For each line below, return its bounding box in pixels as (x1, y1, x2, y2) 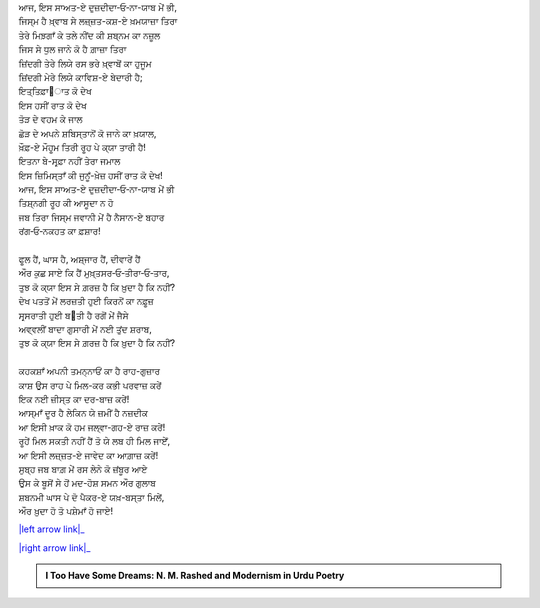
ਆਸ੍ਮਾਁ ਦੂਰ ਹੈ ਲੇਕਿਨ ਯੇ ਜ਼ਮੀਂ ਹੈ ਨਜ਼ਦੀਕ (18, 407, 149, 419)
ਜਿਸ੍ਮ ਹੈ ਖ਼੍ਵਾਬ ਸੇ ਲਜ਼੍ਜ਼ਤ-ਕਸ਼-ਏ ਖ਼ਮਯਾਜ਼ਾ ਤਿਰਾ (18, 15, 178, 27)
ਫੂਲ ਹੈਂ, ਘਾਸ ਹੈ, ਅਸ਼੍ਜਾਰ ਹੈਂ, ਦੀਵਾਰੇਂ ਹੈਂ (18, 253, 141, 265)
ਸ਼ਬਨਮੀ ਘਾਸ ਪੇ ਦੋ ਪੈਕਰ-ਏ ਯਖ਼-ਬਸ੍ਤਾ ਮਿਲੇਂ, (18, 491, 165, 503)
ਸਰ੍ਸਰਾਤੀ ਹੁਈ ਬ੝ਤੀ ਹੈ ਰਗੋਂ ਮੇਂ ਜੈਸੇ (18, 309, 129, 321)
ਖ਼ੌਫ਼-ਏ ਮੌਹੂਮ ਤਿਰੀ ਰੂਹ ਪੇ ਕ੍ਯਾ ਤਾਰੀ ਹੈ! (18, 141, 147, 153)
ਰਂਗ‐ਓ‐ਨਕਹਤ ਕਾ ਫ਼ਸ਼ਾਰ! (18, 225, 101, 237)
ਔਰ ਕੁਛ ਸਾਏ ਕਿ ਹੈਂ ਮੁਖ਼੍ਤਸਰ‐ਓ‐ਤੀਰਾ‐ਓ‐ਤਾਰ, (18, 267, 170, 279)
